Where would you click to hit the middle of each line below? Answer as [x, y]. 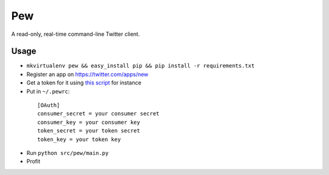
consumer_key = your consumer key [89, 122]
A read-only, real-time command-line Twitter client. [76, 34]
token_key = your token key [79, 139]
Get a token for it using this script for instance [84, 83]
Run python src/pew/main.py [68, 153]
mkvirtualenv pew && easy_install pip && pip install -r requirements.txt [141, 66]
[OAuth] [49, 105]
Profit [34, 162]
